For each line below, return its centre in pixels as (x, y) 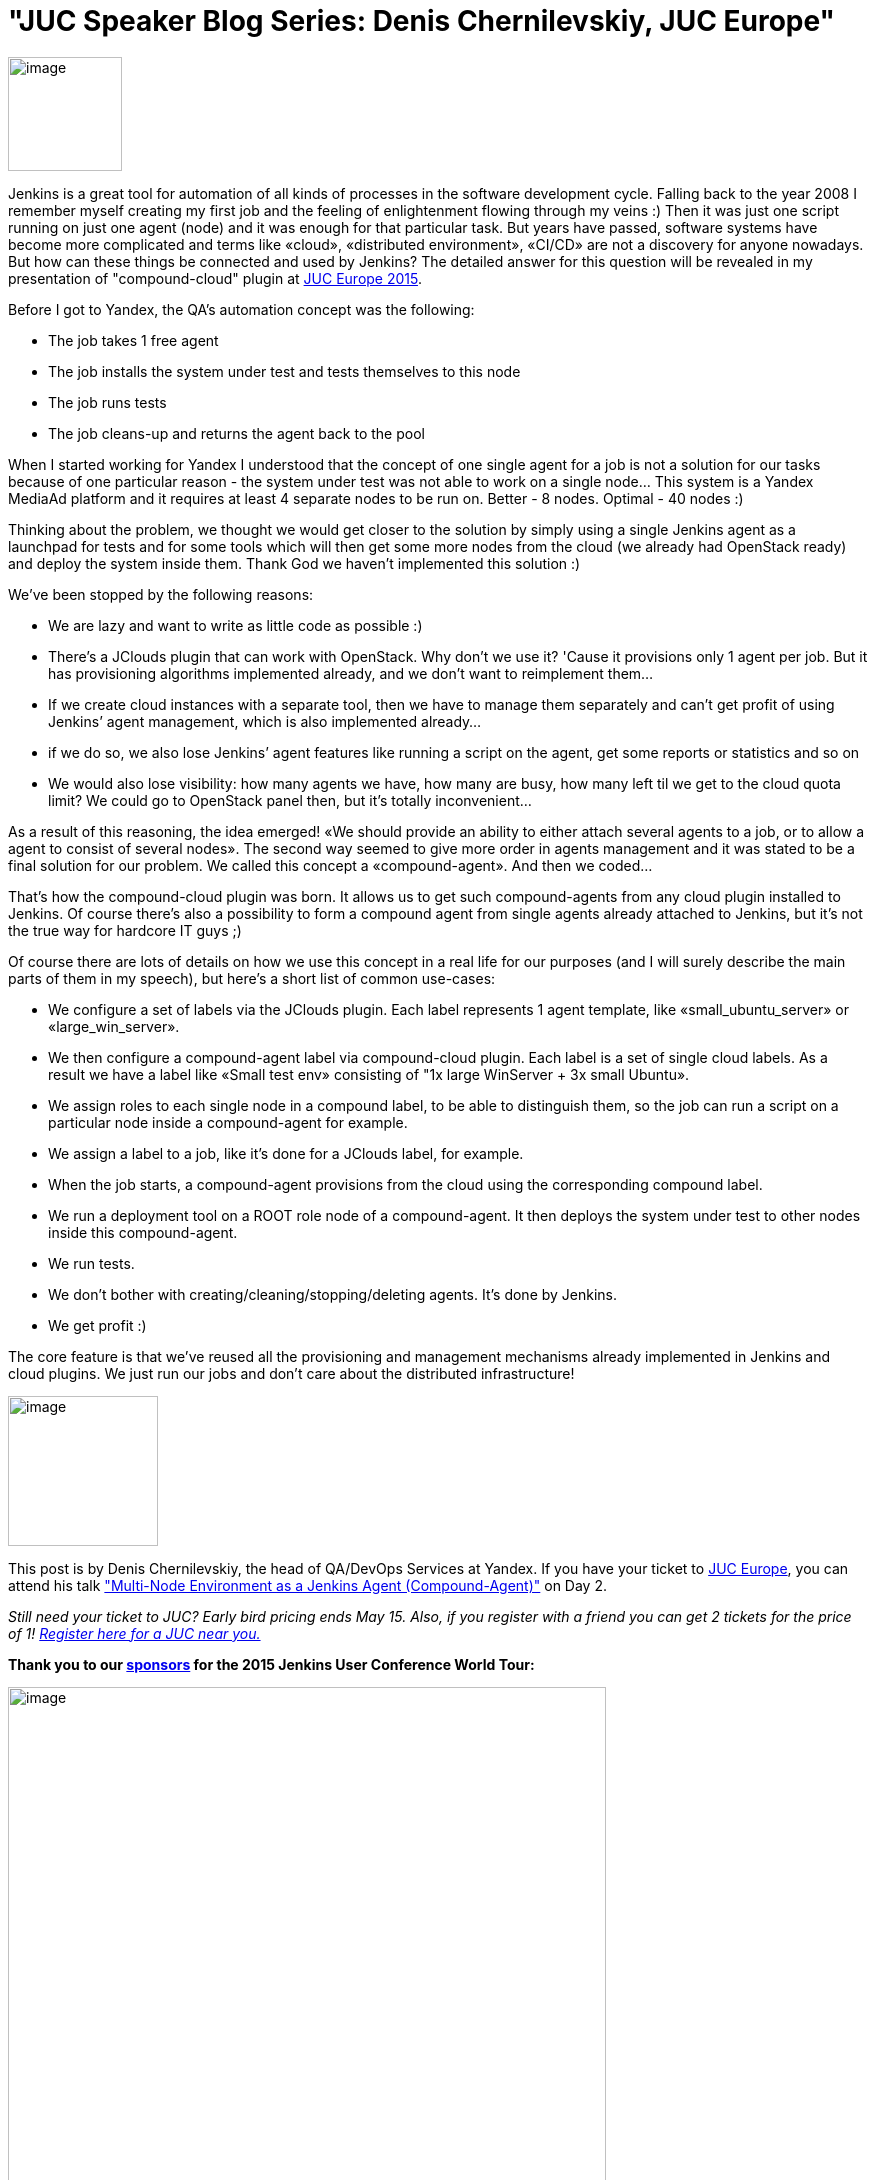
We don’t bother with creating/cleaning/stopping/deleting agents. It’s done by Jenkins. (333, 1294)
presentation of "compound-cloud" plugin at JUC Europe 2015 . (215, 278)
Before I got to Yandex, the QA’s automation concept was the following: (241, 309)
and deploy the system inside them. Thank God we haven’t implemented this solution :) (294, 563)
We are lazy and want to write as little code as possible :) (235, 625)
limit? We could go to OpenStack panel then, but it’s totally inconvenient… (290, 800)
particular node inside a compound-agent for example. (228, 1122)
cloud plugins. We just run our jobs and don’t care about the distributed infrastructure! (291, 1373)
